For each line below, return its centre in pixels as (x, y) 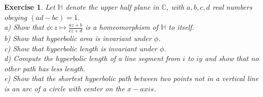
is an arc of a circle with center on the (64, 88)
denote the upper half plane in (112, 7)
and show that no (232, 58)
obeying (16, 17)
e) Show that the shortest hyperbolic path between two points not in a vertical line (131, 78)
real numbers (232, 7)
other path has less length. (45, 68)
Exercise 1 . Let (30, 7)
